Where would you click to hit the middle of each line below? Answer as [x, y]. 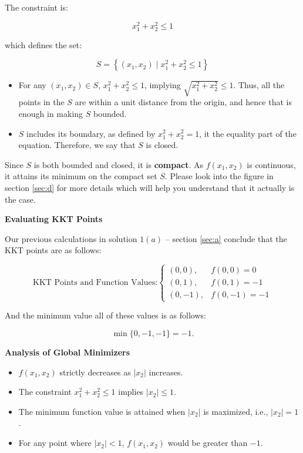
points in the [41, 102]
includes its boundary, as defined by [91, 133]
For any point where [55, 443]
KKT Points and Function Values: [95, 283]
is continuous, [271, 164]
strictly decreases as [95, 372]
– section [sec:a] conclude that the [226, 238]
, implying [162, 85]
